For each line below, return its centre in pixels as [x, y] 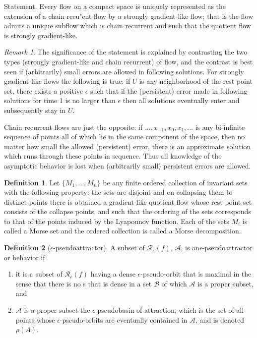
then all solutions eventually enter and [181, 100]
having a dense [113, 274]
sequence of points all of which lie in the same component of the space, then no [125, 137]
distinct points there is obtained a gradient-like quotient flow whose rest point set [128, 201]
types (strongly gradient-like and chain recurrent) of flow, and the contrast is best [128, 61]
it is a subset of [39, 274]
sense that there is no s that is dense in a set [84, 283]
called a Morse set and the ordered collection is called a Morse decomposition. [123, 231]
